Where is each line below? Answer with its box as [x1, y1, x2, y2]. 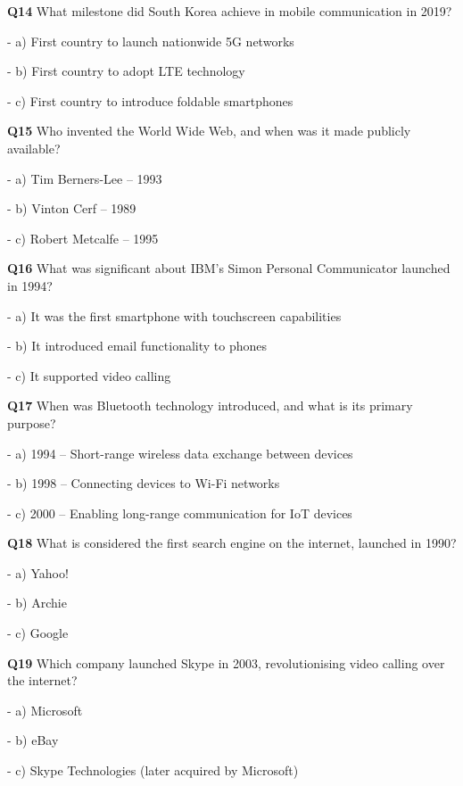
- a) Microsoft [7, 700, 83, 719]
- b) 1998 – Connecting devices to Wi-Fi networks [7, 474, 280, 492]
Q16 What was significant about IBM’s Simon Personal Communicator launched [7, 259, 451, 277]
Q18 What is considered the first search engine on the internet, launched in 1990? [7, 534, 457, 552]
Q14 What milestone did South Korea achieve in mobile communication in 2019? [7, 2, 452, 20]
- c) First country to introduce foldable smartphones [7, 91, 294, 110]
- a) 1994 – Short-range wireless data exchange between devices [7, 443, 353, 462]
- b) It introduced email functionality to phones [7, 336, 268, 355]
